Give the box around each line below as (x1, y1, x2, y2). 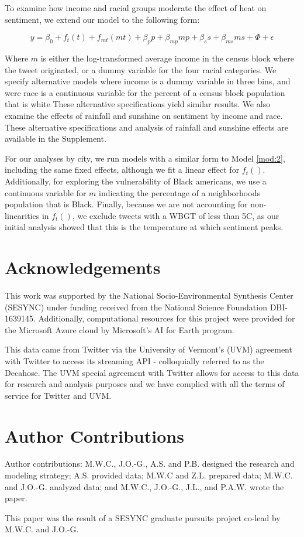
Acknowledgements (5, 255, 161, 279)
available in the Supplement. (5, 132, 106, 145)
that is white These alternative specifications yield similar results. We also (5, 98, 271, 110)
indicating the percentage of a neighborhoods (99, 186, 260, 199)
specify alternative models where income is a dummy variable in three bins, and (5, 75, 291, 87)
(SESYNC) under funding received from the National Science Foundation (5, 300, 267, 313)
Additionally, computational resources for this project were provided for (38, 312, 295, 324)
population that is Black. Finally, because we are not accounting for (5, 198, 248, 210)
